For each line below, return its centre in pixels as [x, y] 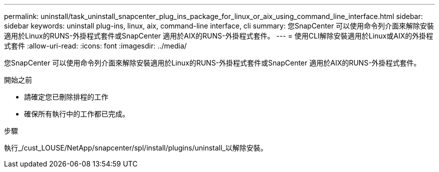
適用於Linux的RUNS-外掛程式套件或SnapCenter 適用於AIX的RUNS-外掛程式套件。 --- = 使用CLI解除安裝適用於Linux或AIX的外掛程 [219, 36]
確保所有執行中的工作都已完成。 [77, 114]
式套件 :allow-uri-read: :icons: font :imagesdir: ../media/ [95, 46]
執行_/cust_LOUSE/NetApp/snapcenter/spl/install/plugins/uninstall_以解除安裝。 [136, 148]
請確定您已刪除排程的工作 [66, 97]
